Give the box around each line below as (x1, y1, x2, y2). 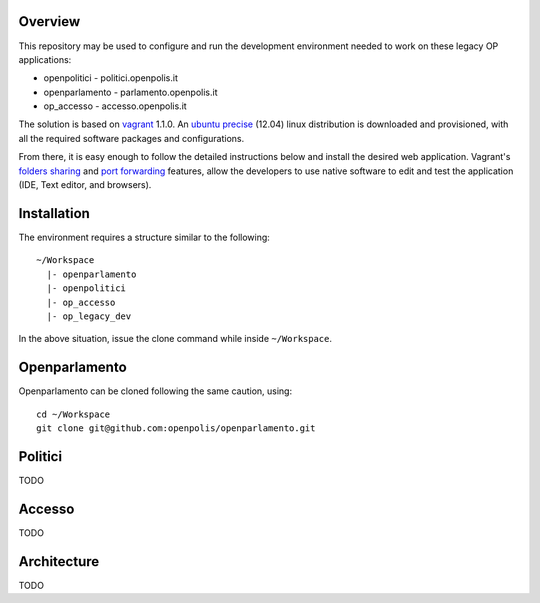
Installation (18, 205, 90, 222)
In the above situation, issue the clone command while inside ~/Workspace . (18, 333, 333, 345)
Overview (18, 13, 81, 30)
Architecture (18, 553, 100, 570)
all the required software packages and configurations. (18, 132, 245, 144)
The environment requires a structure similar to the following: (18, 231, 270, 243)
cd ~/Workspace (36, 408, 111, 420)
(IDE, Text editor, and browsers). (18, 179, 152, 191)
